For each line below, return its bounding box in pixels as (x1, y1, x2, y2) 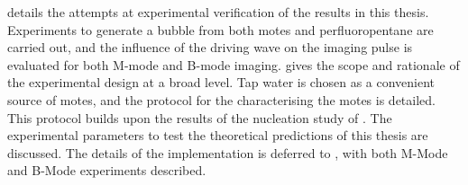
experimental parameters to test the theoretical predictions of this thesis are (7, 126, 428, 145)
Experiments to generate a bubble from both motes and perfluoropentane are (7, 20, 434, 39)
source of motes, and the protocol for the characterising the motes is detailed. (7, 90, 436, 109)
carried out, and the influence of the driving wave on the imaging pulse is (7, 38, 413, 57)
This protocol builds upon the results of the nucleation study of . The (7, 108, 392, 127)
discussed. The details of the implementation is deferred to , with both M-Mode (7, 143, 448, 162)
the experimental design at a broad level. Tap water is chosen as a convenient (7, 73, 436, 92)
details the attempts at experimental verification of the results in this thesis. (7, 3, 429, 21)
